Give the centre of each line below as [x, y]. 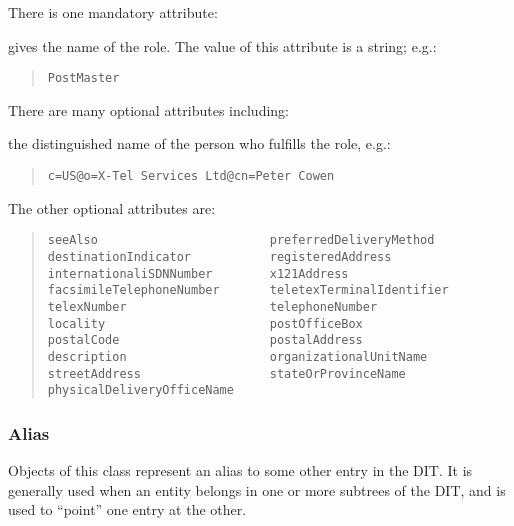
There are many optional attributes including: [149, 109]
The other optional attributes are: [112, 207]
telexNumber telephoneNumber [212, 306]
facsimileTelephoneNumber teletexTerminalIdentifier [248, 290]
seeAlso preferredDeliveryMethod [241, 240]
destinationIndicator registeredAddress [219, 256]
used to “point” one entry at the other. [127, 509]
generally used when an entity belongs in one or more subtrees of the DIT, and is [257, 489]
